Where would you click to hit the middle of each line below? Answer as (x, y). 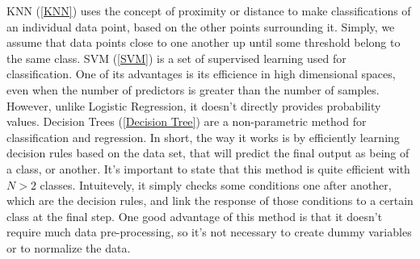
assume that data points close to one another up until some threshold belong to (204, 42)
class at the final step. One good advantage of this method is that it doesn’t (195, 216)
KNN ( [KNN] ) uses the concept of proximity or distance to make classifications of (209, 10)
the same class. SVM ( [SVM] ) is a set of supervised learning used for (176, 58)
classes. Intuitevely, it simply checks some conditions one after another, (216, 184)
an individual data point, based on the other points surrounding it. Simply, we (201, 26)
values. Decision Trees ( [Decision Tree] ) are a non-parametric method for (187, 121)
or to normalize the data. (69, 247)
